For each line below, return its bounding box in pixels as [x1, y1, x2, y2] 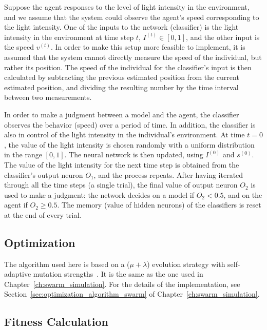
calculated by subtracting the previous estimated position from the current [4, 72, 239, 82]
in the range [4, 149, 42, 160]
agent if [4, 199, 28, 210]
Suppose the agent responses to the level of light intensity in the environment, [4, 2, 250, 12]
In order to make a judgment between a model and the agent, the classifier [4, 109, 239, 119]
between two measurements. [4, 92, 92, 102]
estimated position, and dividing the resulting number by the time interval [4, 81, 239, 92]
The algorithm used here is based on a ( [4, 258, 130, 269]
